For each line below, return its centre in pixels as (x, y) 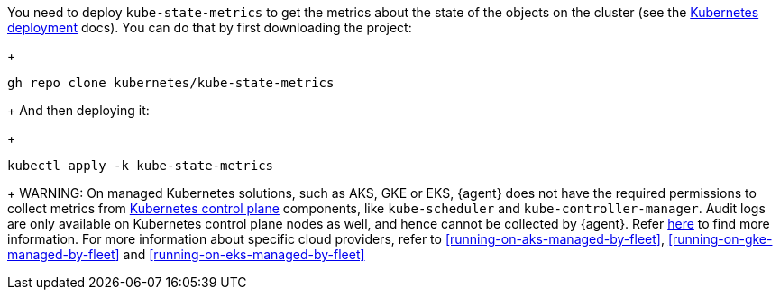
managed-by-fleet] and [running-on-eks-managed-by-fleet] (186, 254)
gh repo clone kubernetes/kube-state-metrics (171, 83)
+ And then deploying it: (78, 110)
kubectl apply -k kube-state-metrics (141, 166)
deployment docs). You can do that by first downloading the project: (210, 27)
